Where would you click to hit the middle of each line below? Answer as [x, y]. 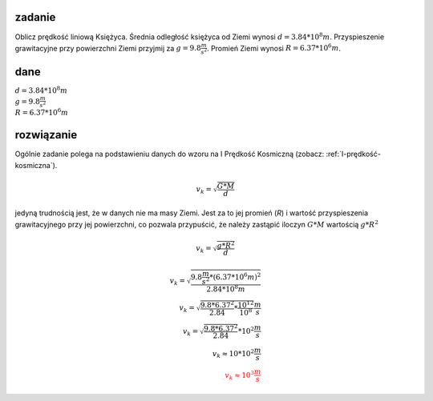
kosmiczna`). [36, 165]
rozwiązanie [46, 135]
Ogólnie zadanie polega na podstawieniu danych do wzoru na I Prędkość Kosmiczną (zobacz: [170, 154]
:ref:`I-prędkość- [353, 154]
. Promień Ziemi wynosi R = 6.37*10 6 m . [273, 48]
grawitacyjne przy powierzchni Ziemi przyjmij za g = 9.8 [108, 48]
